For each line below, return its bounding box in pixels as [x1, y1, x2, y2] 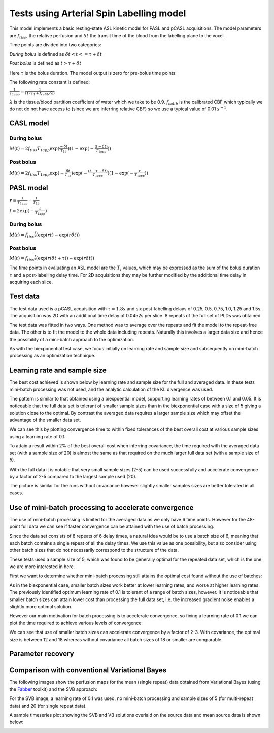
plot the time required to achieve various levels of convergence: [9, 620, 143, 626]
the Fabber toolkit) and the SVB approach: [9, 686, 97, 692]
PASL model [9, 183, 48, 192]
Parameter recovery [9, 650, 74, 658]
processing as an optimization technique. [9, 353, 96, 359]
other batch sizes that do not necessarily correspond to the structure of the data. [9, 547, 179, 553]
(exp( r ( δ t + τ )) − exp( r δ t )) [36, 255, 95, 261]
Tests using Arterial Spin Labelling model [9, 8, 186, 19]
